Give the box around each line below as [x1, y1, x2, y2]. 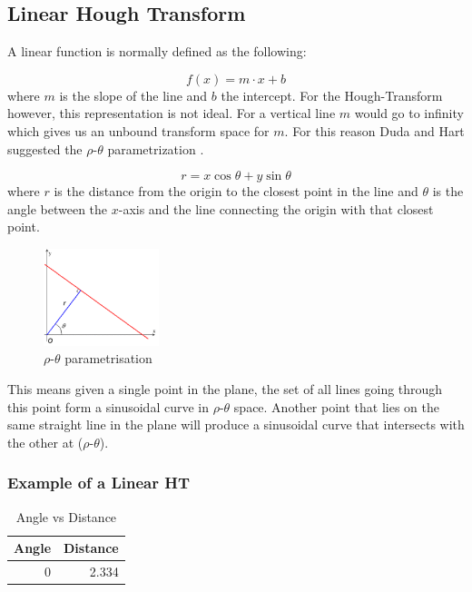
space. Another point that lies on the [233, 397, 439, 416]
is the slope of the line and [59, 85, 208, 104]
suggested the [7, 139, 83, 158]
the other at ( [7, 432, 84, 451]
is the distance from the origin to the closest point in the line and [54, 182, 418, 201]
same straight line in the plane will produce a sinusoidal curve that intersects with [7, 415, 465, 434]
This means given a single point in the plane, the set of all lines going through [7, 380, 443, 399]
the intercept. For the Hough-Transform [221, 85, 443, 104]
